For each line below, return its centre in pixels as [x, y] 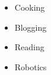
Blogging [31, 27]
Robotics [31, 66]
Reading [29, 47]
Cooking [30, 7]
